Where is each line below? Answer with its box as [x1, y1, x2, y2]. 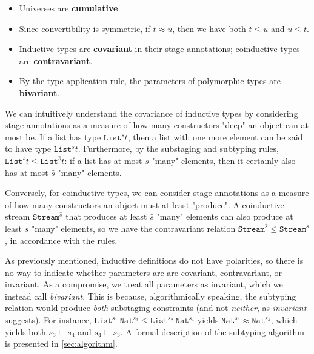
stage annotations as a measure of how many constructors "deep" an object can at [5, 119, 309, 131]
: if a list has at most [64, 154, 142, 166]
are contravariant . [19, 54, 93, 67]
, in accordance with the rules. [5, 234, 118, 246]
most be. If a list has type [5, 130, 101, 143]
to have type [5, 142, 52, 155]
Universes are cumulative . [19, 2, 121, 14]
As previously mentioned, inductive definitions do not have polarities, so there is [5, 254, 304, 267]
